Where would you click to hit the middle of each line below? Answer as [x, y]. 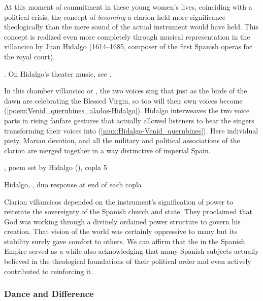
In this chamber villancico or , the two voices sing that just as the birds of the [126, 91]
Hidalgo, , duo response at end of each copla [73, 184]
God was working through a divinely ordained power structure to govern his [122, 221]
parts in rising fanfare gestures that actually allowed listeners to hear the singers [129, 120]
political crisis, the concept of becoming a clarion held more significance [115, 16]
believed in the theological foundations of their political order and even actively [128, 261]
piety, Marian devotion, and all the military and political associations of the [122, 140]
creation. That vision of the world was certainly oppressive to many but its [121, 231]
